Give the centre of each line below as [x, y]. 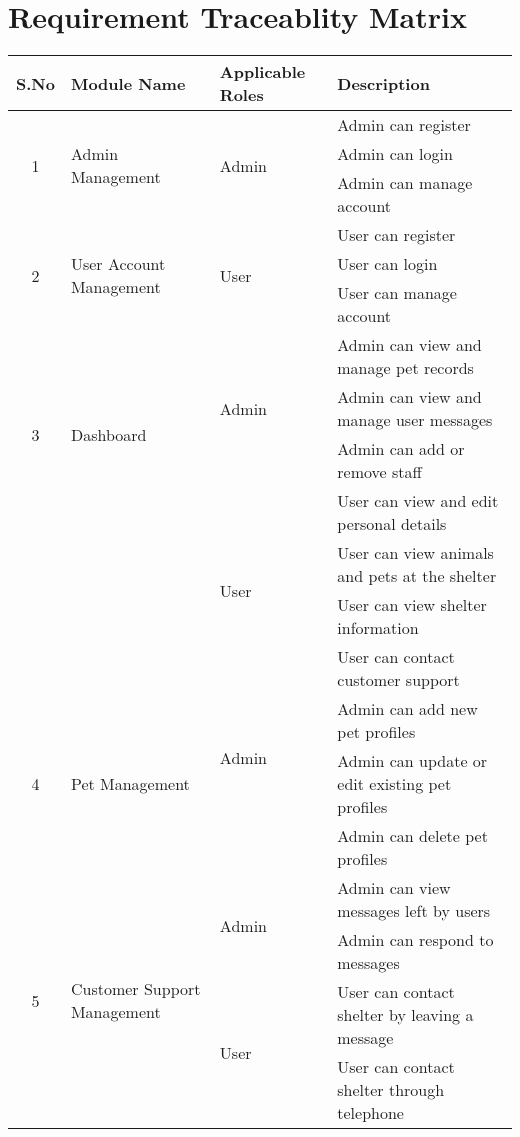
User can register [396, 235]
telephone [370, 1113]
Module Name [128, 83]
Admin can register [404, 125]
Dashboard [108, 434]
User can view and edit [418, 501]
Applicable [262, 72]
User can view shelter [412, 605]
